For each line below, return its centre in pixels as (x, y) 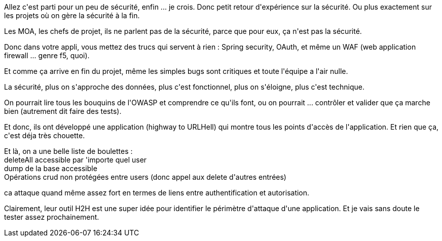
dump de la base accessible (51, 168)
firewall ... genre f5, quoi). (47, 55)
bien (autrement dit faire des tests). (63, 111)
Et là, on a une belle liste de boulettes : (68, 151)
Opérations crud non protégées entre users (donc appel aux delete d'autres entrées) (145, 177)
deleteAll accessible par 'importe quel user (76, 160)
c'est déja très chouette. (45, 135)
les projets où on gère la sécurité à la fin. (72, 15)
